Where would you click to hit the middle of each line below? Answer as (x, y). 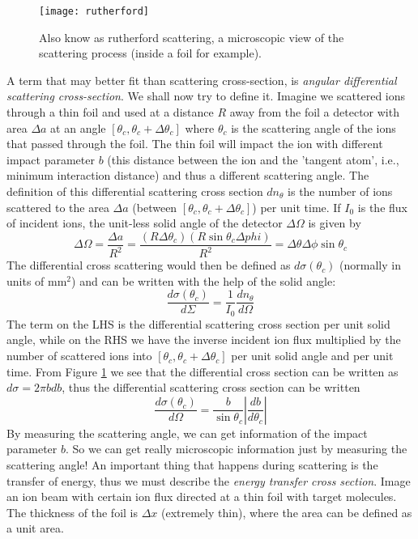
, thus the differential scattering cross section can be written (211, 387)
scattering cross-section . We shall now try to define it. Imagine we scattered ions (206, 96)
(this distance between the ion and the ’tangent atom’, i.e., (253, 159)
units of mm (37, 280)
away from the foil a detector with (314, 112)
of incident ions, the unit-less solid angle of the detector (145, 223)
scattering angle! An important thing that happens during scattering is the (192, 465)
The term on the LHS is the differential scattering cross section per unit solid (198, 323)
